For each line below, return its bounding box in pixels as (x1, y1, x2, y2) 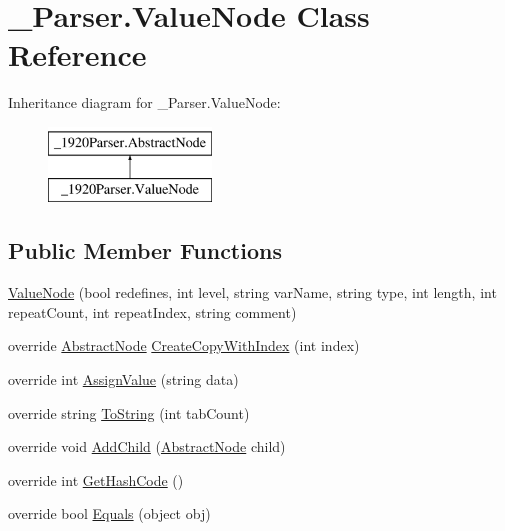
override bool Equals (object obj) (8, 503, 211, 524)
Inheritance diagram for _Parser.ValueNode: (8, 92, 281, 113)
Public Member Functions (8, 235, 282, 266)
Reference (8, 34, 147, 75)
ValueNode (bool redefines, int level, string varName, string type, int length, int (8, 282, 497, 303)
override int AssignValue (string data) (8, 369, 239, 390)
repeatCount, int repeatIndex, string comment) (8, 301, 297, 322)
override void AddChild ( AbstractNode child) (8, 436, 286, 457)
